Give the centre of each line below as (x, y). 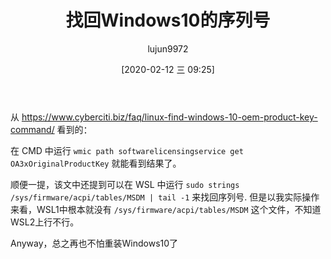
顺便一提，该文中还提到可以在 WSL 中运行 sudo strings (125, 184)
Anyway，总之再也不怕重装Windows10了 (94, 243)
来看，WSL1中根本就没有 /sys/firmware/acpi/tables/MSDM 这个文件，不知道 (166, 209)
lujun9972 (168, 48)
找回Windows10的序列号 (168, 20)
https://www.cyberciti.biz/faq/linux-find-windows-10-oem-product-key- (169, 117)
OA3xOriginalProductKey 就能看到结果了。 (96, 163)
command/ (32, 129)
